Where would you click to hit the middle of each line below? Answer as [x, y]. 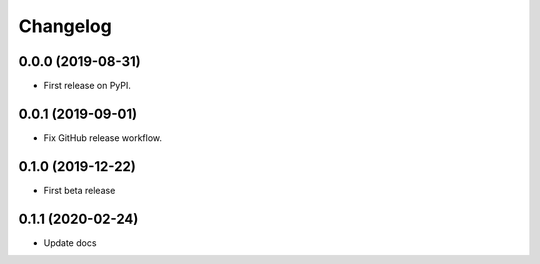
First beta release [79, 190]
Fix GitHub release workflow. [103, 137]
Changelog [65, 26]
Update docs [70, 242]
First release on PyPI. [87, 86]
